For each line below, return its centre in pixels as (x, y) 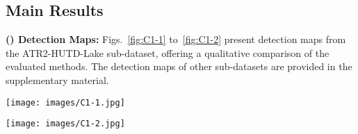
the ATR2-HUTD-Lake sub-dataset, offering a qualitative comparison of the (168, 52)
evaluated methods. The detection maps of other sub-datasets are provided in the (179, 66)
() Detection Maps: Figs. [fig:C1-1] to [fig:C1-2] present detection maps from (176, 39)
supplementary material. (57, 79)
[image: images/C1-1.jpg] (65, 102)
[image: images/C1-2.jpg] (65, 124)
